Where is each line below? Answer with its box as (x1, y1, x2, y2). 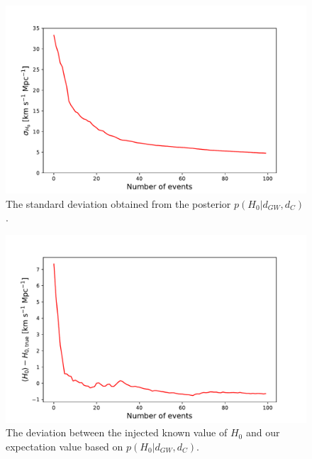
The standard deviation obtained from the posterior (6, 196, 231, 211)
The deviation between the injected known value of (6, 425, 228, 440)
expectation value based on (6, 438, 123, 453)
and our (245, 425, 280, 440)
